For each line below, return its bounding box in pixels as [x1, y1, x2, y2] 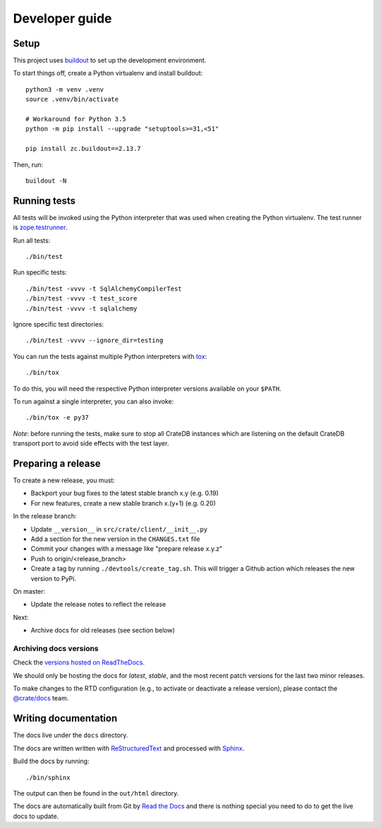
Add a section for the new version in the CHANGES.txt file [30, 535, 200, 543]
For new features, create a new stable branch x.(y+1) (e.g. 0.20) [30, 499, 217, 507]
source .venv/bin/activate [25, 95, 119, 104]
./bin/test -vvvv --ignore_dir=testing [25, 336, 164, 345]
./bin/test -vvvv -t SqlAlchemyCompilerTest [25, 284, 183, 293]
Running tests [13, 195, 76, 207]
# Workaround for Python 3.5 [25, 115, 126, 123]
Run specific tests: [13, 268, 67, 276]
